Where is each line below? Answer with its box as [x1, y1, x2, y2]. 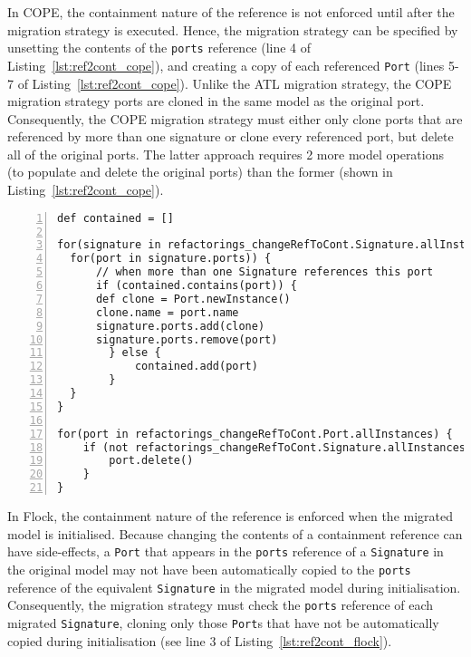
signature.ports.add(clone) [95, 319, 265, 333]
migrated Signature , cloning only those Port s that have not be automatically [7, 613, 439, 632]
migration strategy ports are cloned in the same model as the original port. [7, 92, 425, 111]
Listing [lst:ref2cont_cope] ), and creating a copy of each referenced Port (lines [7, 55, 445, 74]
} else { [109, 346, 161, 360]
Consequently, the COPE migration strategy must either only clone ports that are [7, 109, 463, 128]
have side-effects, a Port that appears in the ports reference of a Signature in [7, 542, 444, 561]
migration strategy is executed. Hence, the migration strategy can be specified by [7, 20, 458, 39]
